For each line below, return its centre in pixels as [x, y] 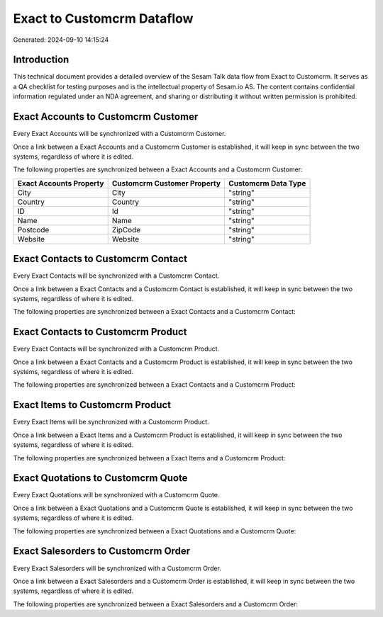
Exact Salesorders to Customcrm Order [102, 551]
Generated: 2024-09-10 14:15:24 [61, 40]
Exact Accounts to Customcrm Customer [106, 117]
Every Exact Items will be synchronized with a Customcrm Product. [111, 422]
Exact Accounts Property [61, 183]
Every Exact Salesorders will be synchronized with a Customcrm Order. [117, 568]
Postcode [33, 230]
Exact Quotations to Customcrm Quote [100, 478]
